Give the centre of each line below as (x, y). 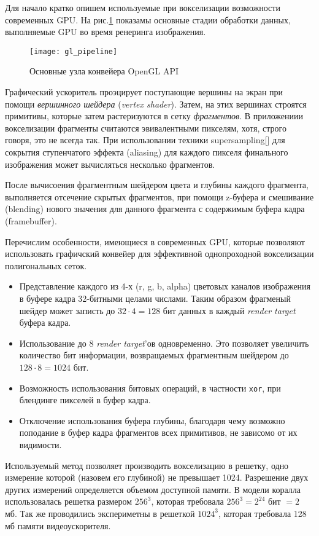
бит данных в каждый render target (229, 310)
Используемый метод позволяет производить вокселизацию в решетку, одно (147, 465)
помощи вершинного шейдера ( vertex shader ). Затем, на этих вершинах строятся (156, 104)
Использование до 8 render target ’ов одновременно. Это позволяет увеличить (164, 343)
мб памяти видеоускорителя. (58, 525)
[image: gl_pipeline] (74, 51)
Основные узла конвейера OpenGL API (104, 71)
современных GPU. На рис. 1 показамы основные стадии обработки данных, (148, 19)
